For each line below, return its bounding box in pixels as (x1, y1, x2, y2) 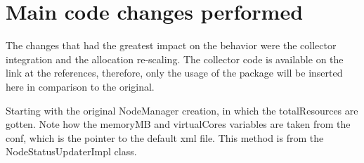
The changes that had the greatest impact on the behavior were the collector (6, 38, 337, 53)
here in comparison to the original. (6, 79, 155, 93)
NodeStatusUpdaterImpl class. (6, 144, 137, 159)
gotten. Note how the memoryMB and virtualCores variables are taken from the (6, 117, 351, 131)
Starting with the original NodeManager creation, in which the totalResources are (6, 103, 358, 117)
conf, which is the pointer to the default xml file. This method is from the (6, 130, 324, 145)
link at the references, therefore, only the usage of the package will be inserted (6, 65, 343, 80)
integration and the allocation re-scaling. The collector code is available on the (6, 51, 344, 66)
